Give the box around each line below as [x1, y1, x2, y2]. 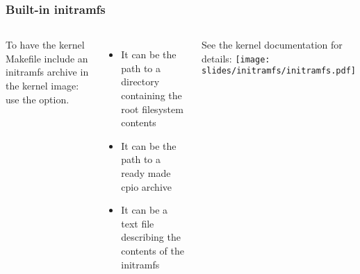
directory [121, 74, 160, 89]
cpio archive [121, 179, 172, 194]
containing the [121, 88, 182, 102]
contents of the [121, 243, 184, 257]
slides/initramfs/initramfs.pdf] [202, 66, 356, 76]
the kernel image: [6, 78, 79, 92]
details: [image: [202, 51, 270, 65]
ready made [121, 165, 171, 180]
